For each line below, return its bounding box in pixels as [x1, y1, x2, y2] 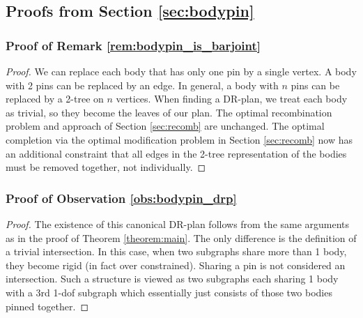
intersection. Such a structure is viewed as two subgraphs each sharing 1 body [6, 271, 339, 286]
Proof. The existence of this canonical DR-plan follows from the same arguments [6, 216, 350, 231]
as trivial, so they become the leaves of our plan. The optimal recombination [6, 105, 332, 119]
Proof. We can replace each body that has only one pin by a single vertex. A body [6, 64, 357, 78]
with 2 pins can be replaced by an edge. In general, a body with [6, 77, 279, 92]
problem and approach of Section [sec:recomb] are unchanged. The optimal [6, 119, 325, 133]
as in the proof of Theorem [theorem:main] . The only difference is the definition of [6, 230, 357, 245]
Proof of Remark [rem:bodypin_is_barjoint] [6, 36, 261, 54]
